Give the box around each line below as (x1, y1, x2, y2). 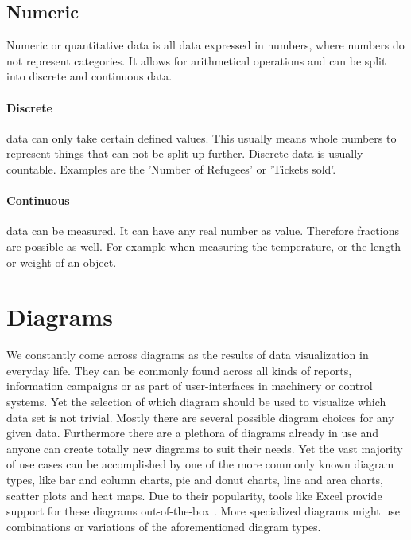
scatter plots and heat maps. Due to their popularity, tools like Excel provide (6, 487, 382, 503)
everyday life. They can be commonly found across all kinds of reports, (6, 362, 352, 378)
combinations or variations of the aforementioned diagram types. (6, 518, 321, 534)
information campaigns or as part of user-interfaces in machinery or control (6, 378, 373, 394)
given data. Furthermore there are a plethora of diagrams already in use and (6, 425, 379, 441)
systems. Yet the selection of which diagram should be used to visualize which (6, 393, 386, 410)
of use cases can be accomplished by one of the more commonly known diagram (6, 456, 394, 472)
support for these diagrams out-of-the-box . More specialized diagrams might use (6, 503, 400, 519)
